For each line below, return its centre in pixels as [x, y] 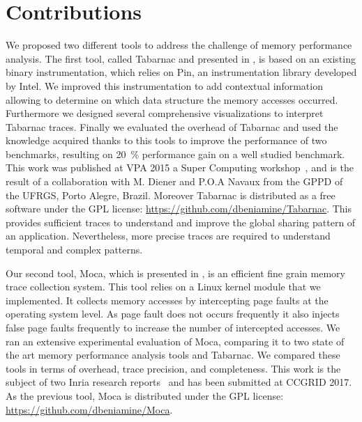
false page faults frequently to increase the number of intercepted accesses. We [173, 327]
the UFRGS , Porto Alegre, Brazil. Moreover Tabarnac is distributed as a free [171, 195]
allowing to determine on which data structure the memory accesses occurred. [172, 99]
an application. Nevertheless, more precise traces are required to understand [168, 236]
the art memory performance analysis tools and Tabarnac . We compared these [173, 355]
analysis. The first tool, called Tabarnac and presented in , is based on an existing [181, 58]
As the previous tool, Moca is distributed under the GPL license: [145, 395]
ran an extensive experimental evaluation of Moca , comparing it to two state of [175, 341]
